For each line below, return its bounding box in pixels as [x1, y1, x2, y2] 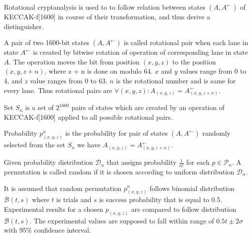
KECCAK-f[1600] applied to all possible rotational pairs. [4, 111, 173, 122]
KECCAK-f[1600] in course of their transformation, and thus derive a [4, 12, 210, 21]
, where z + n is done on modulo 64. [44, 66, 153, 76]
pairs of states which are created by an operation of [71, 102, 224, 112]
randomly [202, 128, 231, 138]
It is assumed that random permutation [4, 183, 122, 193]
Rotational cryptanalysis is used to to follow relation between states [4, 2, 205, 12]
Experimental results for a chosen [4, 204, 103, 214]
